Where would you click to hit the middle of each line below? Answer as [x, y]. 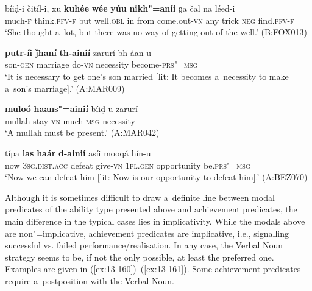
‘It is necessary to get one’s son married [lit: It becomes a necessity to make [147, 76]
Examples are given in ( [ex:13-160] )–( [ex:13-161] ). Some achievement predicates [153, 269]
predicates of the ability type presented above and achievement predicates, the [151, 209]
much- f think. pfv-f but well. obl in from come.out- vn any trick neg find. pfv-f [150, 20]
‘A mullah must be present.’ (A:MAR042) [82, 132]
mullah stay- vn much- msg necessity [70, 120]
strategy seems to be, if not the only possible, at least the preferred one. [140, 257]
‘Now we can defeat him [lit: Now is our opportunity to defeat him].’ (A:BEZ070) [156, 177]
